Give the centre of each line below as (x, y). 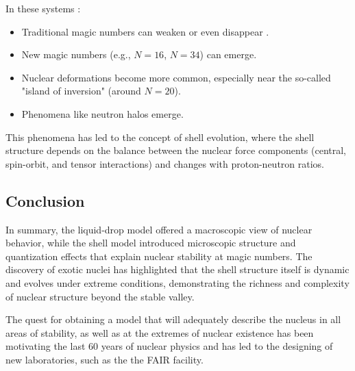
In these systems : (43, 8)
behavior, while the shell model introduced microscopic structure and (151, 243)
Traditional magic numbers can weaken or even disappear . (145, 31)
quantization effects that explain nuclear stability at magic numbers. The (159, 256)
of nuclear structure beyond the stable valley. (100, 296)
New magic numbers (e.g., (76, 54)
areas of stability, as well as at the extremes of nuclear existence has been (160, 332)
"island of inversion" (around (81, 91)
